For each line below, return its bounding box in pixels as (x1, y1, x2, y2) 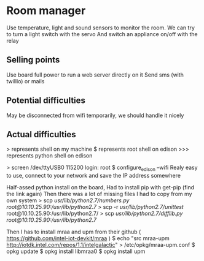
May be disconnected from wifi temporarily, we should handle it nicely (6, 112, 184, 119)
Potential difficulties (6, 96, 86, 106)
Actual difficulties (6, 129, 76, 140)
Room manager (6, 4, 86, 18)
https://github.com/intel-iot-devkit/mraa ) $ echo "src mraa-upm (6, 235, 170, 242)
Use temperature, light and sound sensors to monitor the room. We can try (6, 24, 195, 31)
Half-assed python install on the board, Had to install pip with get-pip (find (6, 184, 195, 191)
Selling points (6, 55, 60, 65)
